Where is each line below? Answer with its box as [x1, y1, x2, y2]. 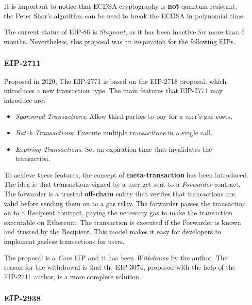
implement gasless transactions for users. [4, 236, 125, 246]
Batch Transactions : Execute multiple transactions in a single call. [15, 127, 213, 137]
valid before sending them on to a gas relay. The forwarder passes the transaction [4, 198, 246, 208]
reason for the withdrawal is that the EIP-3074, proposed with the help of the [4, 262, 235, 272]
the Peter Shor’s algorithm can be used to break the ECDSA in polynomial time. [4, 10, 245, 20]
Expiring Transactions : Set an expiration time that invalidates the [15, 144, 212, 154]
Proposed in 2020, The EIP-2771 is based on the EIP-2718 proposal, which [4, 76, 227, 86]
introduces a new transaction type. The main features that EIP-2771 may [4, 85, 223, 96]
